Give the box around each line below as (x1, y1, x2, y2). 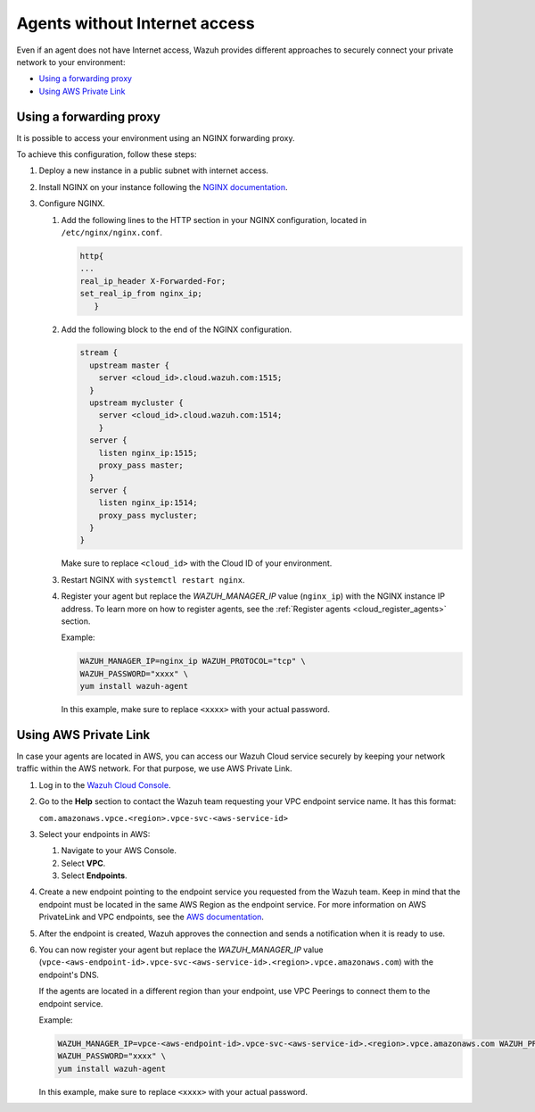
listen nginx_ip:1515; (98, 447, 198, 458)
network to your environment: (16, 56, 126, 67)
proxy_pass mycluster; (98, 510, 198, 520)
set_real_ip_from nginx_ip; (79, 288, 202, 299)
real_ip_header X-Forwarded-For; (79, 276, 226, 286)
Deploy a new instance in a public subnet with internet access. (38, 165, 269, 176)
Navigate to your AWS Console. (61, 845, 177, 856)
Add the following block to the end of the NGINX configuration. (61, 324, 292, 335)
